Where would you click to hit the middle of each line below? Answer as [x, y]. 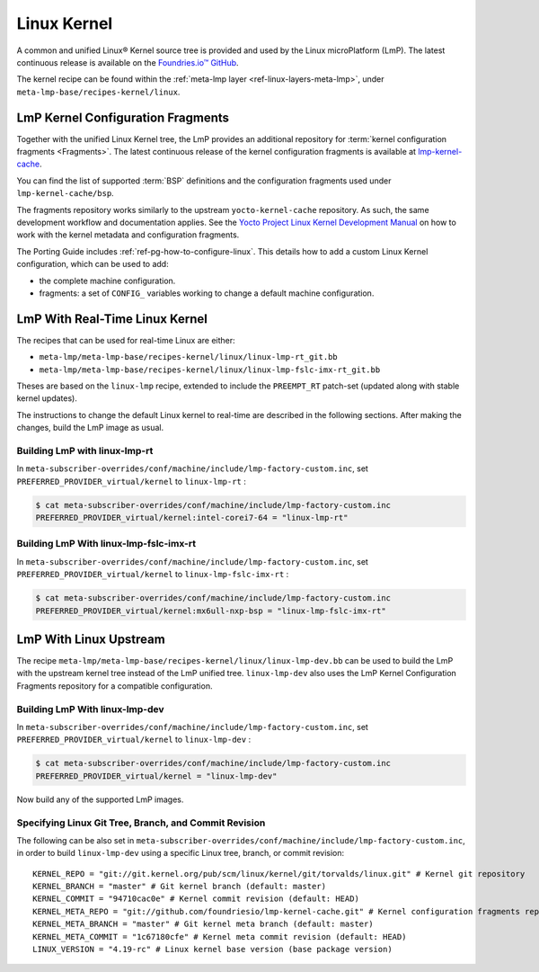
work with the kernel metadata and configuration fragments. [128, 235]
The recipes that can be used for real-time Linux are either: [126, 340]
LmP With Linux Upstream [91, 639]
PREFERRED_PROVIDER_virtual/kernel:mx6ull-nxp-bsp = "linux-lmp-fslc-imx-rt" [211, 611]
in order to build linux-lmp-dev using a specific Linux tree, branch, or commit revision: [181, 853]
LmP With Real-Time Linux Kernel [112, 319]
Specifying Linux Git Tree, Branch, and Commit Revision [141, 823]
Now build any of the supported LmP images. [100, 799]
